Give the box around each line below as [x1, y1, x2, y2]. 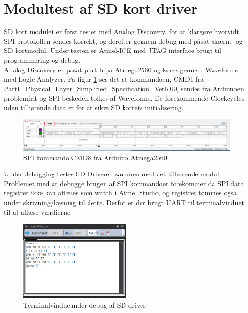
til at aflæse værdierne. [4, 207, 72, 217]
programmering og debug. [4, 54, 81, 65]
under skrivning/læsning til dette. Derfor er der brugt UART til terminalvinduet [4, 197, 245, 208]
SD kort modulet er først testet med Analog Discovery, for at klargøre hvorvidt [4, 26, 239, 36]
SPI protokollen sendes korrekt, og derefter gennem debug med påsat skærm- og [4, 35, 243, 46]
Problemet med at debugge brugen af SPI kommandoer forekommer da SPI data [4, 178, 244, 188]
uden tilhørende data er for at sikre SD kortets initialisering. [4, 102, 184, 112]
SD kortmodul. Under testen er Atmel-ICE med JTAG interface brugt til [4, 45, 222, 55]
